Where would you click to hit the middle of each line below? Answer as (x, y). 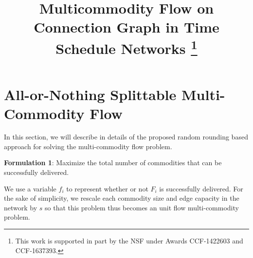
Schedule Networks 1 (126, 47)
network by (21, 207)
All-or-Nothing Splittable (90, 95)
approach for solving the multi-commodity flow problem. (88, 146)
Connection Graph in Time (126, 27)
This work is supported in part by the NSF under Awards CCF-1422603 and (129, 240)
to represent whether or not (107, 188)
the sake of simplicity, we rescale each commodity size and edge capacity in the (122, 198)
